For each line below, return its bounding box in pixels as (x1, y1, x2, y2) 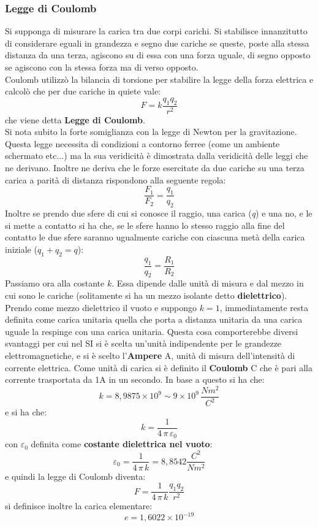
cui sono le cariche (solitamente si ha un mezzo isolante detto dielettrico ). (5, 289, 287, 302)
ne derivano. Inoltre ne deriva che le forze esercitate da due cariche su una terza (5, 161, 305, 174)
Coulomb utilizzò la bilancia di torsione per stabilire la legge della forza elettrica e (5, 72, 314, 85)
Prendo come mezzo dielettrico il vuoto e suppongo (5, 301, 197, 314)
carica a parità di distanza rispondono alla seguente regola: (5, 173, 226, 186)
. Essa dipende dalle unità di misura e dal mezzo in (112, 277, 304, 290)
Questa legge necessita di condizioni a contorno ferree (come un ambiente (5, 137, 280, 150)
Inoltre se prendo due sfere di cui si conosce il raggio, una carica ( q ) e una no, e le (5, 207, 312, 220)
